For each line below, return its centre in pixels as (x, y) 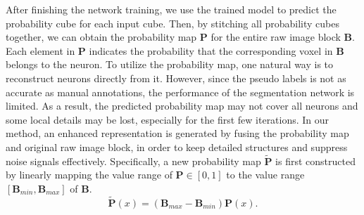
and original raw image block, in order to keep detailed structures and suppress (177, 146)
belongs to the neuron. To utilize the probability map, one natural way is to (170, 64)
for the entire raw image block (276, 37)
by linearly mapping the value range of (89, 175)
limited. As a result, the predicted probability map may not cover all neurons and (182, 106)
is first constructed (315, 161)
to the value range (265, 175)
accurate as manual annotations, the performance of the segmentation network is (180, 92)
